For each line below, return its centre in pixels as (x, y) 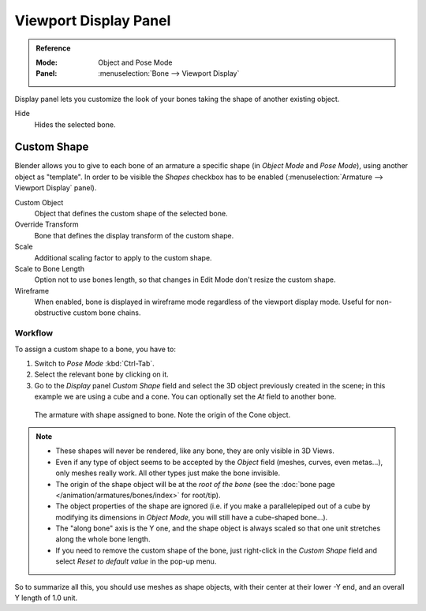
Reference (53, 48)
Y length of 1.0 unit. (46, 598)
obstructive (53, 313)
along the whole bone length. (103, 539)
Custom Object (39, 202)
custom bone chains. (107, 313)
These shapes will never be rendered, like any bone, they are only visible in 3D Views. (195, 451)
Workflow (34, 333)
